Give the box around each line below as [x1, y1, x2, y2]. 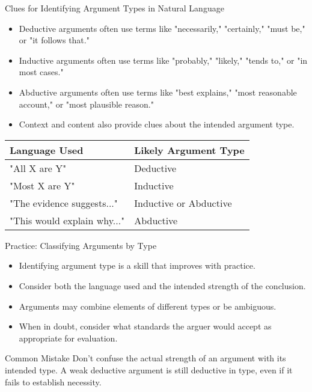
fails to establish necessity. [5, 375, 102, 388]
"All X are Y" [10, 161, 67, 175]
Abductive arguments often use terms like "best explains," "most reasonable [19, 85, 297, 98]
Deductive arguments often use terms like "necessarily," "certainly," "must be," [19, 22, 305, 34]
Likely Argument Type [134, 142, 245, 157]
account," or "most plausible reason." [19, 97, 154, 110]
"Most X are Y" [10, 178, 75, 192]
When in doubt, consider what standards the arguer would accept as [19, 320, 272, 332]
